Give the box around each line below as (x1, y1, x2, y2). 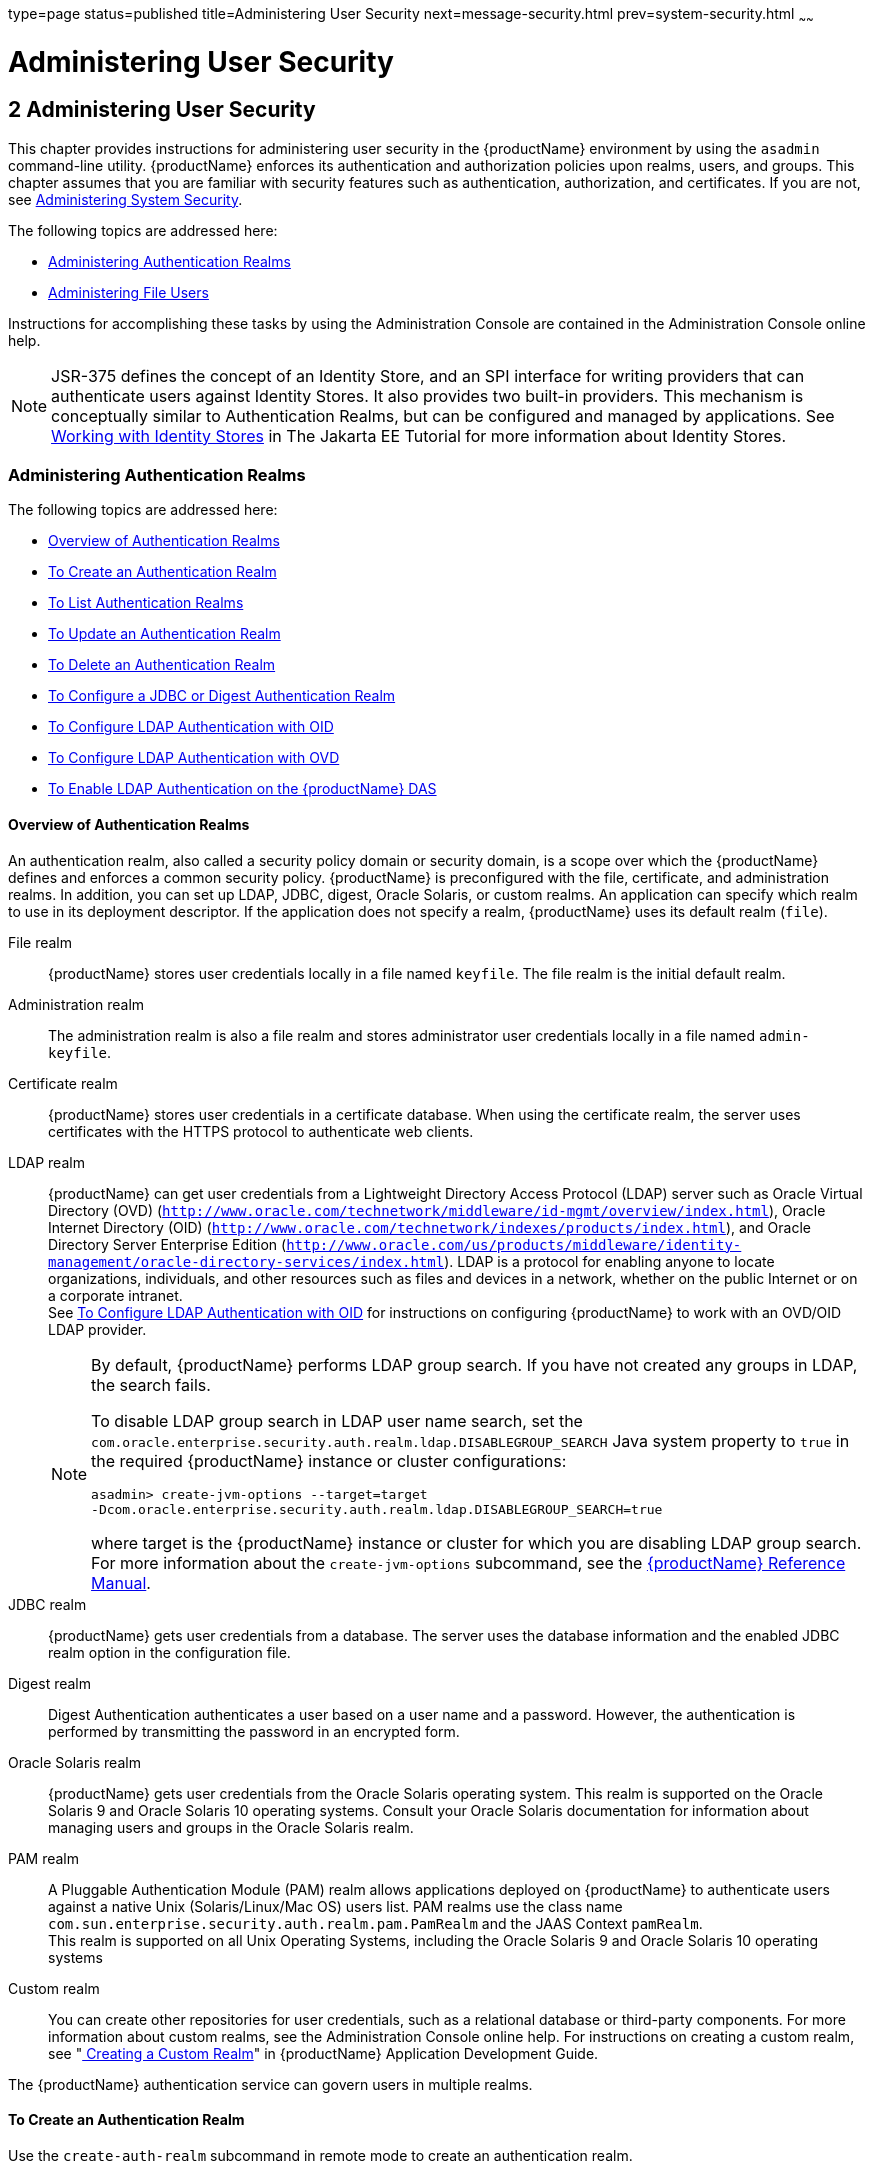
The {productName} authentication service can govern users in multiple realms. (8, 2075, 533, 2093)
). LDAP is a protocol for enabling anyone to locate (444, 1252, 775, 1270)
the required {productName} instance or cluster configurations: (91, 1450, 567, 1471)
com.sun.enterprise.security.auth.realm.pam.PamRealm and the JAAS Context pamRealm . (48, 1914, 703, 1932)
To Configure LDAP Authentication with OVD (48, 749, 340, 767)
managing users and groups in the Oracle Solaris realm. (48, 1818, 414, 1836)
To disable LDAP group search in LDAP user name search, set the (91, 1410, 583, 1431)
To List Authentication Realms (48, 594, 244, 612)
